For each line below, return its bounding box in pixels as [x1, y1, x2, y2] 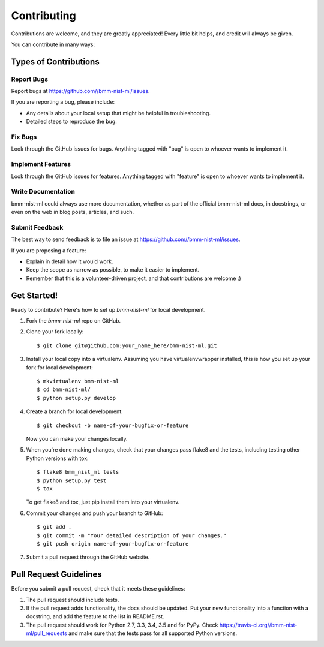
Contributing [11, 9, 76, 22]
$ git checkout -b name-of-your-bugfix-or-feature [37, 422, 189, 429]
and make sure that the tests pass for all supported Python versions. [68, 630, 237, 637]
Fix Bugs [11, 133, 37, 141]
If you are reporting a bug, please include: [11, 98, 115, 106]
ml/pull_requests [26, 630, 67, 637]
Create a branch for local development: [26, 408, 123, 415]
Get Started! [11, 290, 58, 300]
